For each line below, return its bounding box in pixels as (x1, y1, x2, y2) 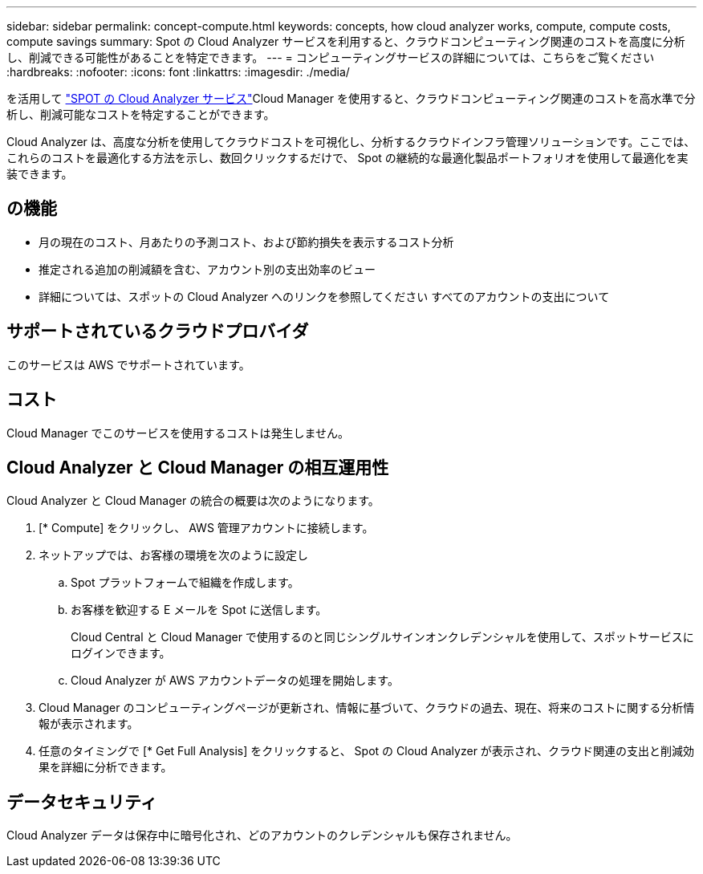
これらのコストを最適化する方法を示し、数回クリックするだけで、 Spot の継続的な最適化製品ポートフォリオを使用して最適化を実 (6, 151, 689, 165)
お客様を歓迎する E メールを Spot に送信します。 (71, 603, 327, 617)
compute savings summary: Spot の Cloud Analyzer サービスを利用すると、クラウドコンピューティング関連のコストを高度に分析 (6, 35, 685, 48)
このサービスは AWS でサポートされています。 (6, 357, 250, 372)
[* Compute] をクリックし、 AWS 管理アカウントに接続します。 (39, 521, 374, 535)
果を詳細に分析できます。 (39, 760, 173, 774)
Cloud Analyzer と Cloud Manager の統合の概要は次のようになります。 (6, 494, 380, 508)
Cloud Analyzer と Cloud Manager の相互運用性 (6, 457, 389, 478)
